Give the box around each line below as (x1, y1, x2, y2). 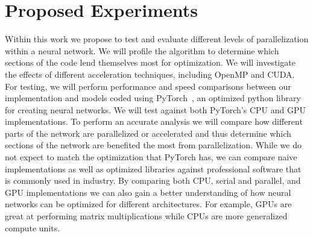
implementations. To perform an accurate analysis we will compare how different (5, 115, 303, 128)
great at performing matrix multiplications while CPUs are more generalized (5, 210, 288, 222)
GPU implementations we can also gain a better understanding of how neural (5, 186, 291, 198)
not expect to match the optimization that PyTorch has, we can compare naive (5, 151, 297, 163)
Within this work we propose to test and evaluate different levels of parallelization (5, 33, 309, 45)
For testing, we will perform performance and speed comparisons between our (5, 80, 291, 92)
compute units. (5, 221, 60, 234)
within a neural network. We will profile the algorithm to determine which (5, 44, 279, 57)
